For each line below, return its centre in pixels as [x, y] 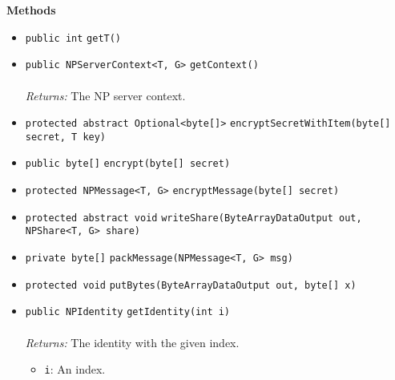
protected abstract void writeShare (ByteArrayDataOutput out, [193, 218]
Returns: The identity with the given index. [132, 342]
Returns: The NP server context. [105, 95]
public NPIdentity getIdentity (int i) [128, 312]
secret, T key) [66, 137]
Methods [31, 10]
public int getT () [73, 38]
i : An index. [75, 369]
